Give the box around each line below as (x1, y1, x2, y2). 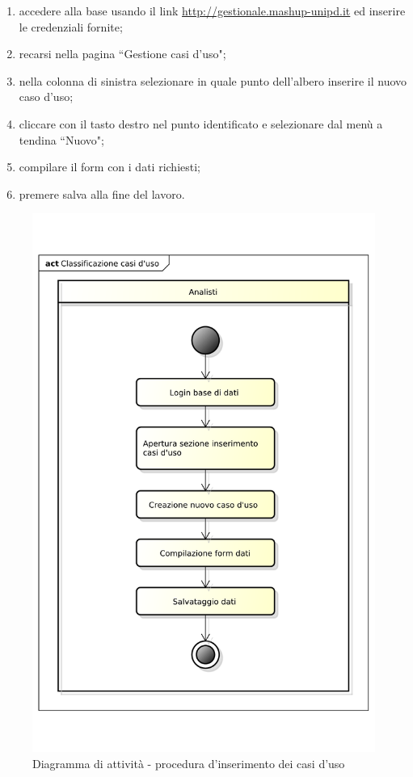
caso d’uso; (19, 88, 74, 105)
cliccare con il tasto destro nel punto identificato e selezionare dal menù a (19, 115, 383, 132)
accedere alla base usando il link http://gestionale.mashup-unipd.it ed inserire (19, 2, 406, 19)
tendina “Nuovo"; (19, 131, 104, 148)
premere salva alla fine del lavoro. (19, 185, 185, 202)
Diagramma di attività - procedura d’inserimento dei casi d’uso (32, 754, 345, 771)
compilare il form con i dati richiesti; (19, 158, 200, 175)
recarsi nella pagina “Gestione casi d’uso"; (19, 45, 226, 62)
